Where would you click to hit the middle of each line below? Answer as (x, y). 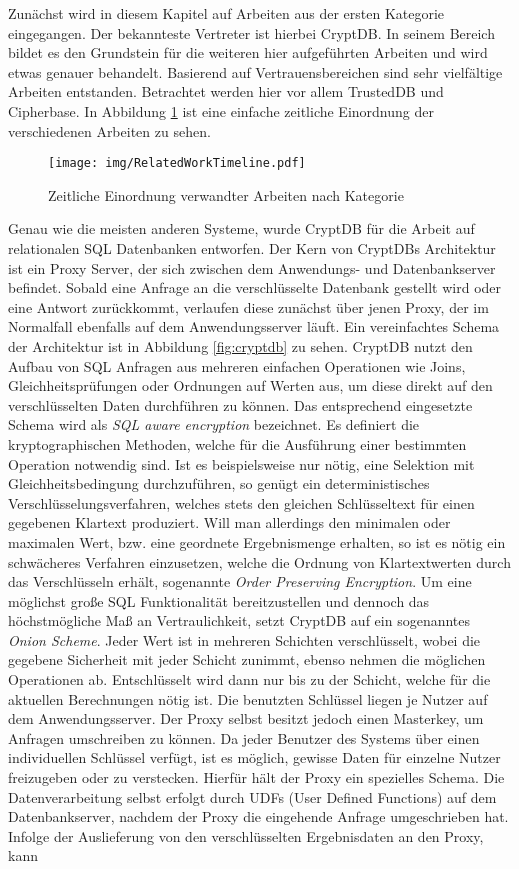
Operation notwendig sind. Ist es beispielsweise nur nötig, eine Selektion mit (241, 463)
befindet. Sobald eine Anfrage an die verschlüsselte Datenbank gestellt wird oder (255, 287)
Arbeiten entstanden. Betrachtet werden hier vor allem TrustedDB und (226, 91)
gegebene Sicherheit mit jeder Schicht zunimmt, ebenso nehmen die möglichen (247, 659)
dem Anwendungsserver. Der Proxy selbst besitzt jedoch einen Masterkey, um (246, 718)
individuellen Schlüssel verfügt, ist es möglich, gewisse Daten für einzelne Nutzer (254, 757)
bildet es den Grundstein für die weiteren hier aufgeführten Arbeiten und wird (248, 52)
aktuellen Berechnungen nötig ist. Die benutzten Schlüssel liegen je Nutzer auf (248, 698)
